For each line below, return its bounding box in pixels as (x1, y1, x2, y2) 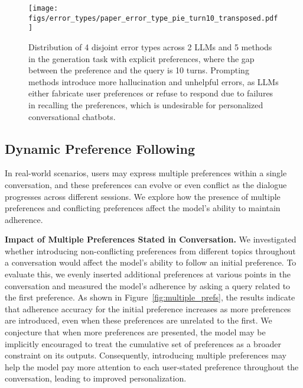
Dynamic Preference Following (5, 139, 195, 157)
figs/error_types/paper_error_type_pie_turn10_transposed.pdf (28, 14, 278, 22)
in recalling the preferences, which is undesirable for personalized (28, 98, 263, 111)
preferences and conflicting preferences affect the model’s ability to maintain (5, 202, 281, 214)
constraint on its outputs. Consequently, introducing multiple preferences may (5, 349, 286, 361)
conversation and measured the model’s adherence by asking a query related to (5, 279, 291, 292)
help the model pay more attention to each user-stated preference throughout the (5, 360, 299, 373)
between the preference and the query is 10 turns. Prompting (28, 64, 249, 76)
